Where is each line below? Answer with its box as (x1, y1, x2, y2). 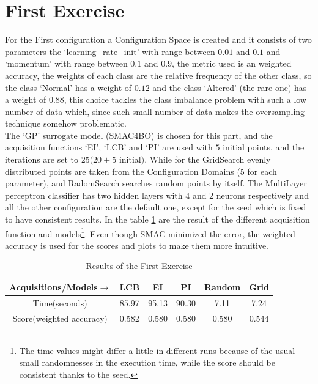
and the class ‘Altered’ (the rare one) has (152, 81, 307, 94)
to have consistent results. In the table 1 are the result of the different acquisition (5, 213, 310, 226)
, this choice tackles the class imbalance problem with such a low (64, 93, 307, 106)
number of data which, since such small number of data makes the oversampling (5, 105, 305, 117)
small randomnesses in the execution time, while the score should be (19, 356, 275, 369)
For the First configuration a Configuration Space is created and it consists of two (5, 33, 312, 46)
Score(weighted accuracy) (12, 311, 108, 324)
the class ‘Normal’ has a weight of (5, 81, 132, 94)
